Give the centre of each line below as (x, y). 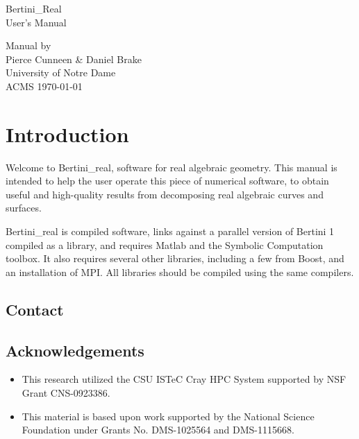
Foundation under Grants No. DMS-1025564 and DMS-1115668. (158, 430)
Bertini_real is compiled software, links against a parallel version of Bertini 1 (170, 231)
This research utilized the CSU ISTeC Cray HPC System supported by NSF (184, 379)
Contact (35, 309)
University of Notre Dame (61, 72)
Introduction (67, 134)
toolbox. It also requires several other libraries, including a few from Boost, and (175, 258)
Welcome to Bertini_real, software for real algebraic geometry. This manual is (172, 167)
